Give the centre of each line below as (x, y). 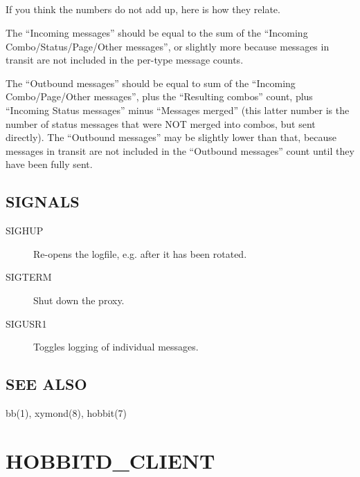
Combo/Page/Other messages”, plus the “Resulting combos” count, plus (159, 96)
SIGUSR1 (26, 323)
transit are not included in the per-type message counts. (125, 60)
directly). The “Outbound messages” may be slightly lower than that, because (171, 137)
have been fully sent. (49, 164)
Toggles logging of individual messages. (116, 347)
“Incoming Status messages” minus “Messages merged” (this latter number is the (178, 110)
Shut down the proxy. (79, 300)
